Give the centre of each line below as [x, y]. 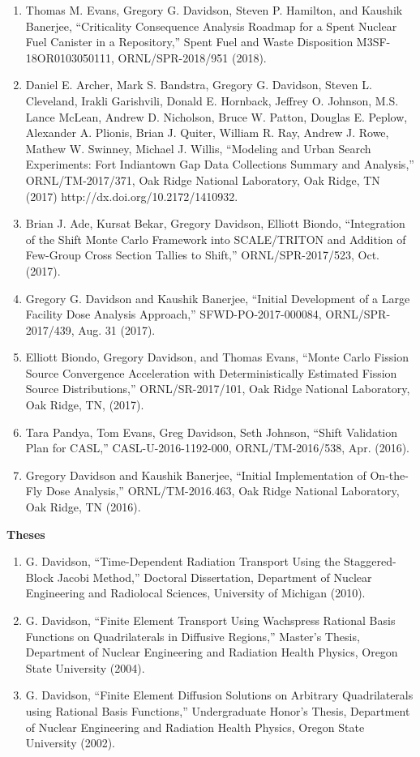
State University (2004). [85, 667]
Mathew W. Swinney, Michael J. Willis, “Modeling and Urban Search [198, 148]
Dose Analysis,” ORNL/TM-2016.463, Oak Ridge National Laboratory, [223, 491]
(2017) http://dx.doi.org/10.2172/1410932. [132, 196]
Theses [26, 534]
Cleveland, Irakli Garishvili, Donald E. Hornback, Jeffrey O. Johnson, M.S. [212, 100]
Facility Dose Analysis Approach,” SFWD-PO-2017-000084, [174, 314]
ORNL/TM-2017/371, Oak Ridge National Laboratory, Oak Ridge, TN [203, 180]
